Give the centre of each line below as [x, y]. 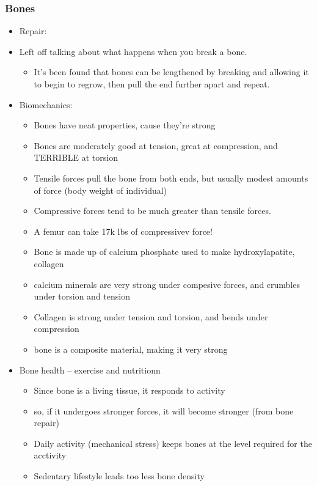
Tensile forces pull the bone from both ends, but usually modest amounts [171, 178]
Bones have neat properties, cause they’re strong [125, 125]
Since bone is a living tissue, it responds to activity [129, 390]
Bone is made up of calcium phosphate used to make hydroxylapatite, [164, 252]
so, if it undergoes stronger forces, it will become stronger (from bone [164, 411]
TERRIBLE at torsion [76, 157]
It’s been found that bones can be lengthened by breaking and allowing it [171, 72]
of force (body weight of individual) [100, 190]
